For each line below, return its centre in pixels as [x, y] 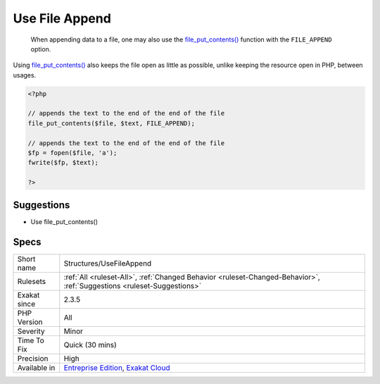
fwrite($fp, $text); [63, 163]
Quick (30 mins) [90, 345]
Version [30, 322]
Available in [36, 368]
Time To [31, 340]
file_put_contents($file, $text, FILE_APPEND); [111, 123]
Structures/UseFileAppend [108, 263]
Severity [31, 331]
